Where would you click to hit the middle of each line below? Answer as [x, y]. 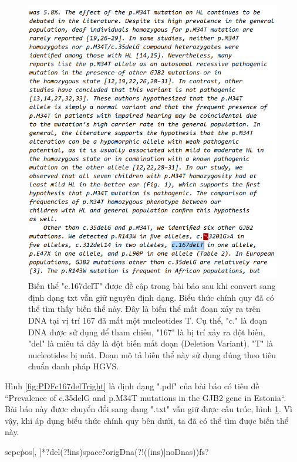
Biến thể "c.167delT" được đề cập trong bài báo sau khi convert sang [152, 286]
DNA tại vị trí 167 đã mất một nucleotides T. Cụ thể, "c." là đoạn [148, 320]
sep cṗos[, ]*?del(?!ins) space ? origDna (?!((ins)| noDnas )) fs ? [107, 451]
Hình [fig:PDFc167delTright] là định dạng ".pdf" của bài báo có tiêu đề [132, 386]
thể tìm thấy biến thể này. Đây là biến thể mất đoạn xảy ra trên [144, 309]
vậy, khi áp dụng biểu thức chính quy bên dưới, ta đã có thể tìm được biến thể [147, 420]
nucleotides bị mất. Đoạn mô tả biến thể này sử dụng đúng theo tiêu [152, 354]
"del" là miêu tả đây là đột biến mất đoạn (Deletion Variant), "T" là [151, 343]
